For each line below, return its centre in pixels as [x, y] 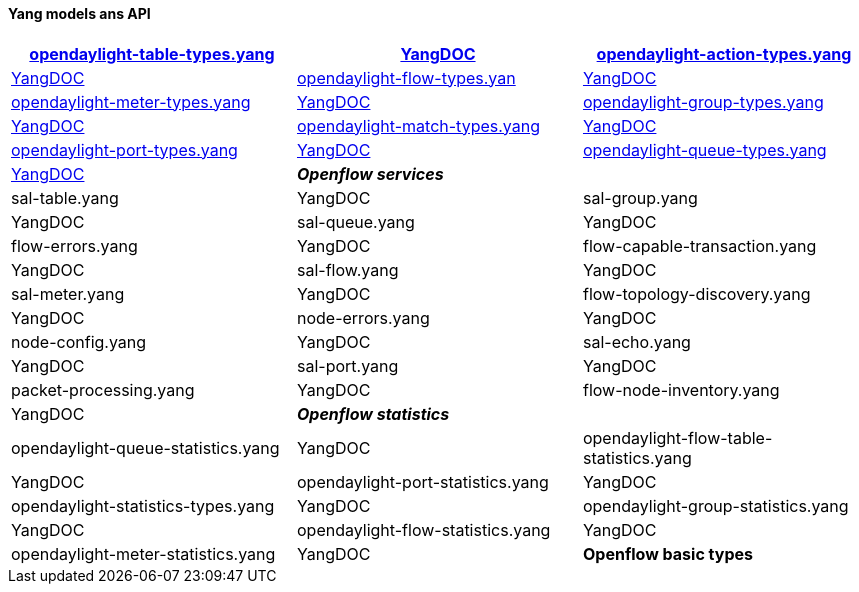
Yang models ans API [79, 13]
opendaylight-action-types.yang [724, 53]
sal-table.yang [65, 197]
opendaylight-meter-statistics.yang [143, 553]
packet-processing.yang [103, 389]
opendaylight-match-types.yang [418, 125]
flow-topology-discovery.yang [696, 293]
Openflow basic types [668, 553]
